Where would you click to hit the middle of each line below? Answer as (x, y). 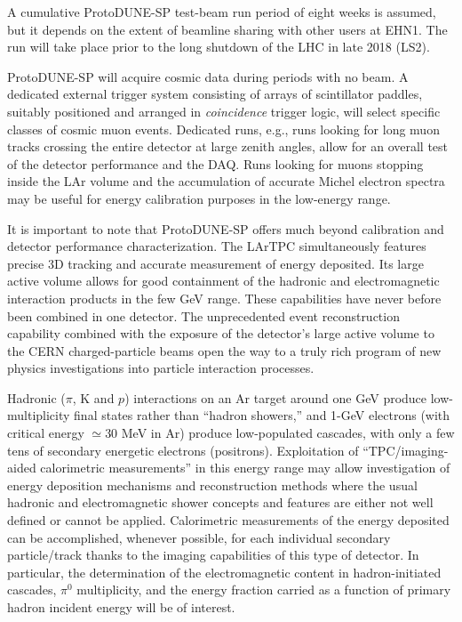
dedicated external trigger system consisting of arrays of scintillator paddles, (215, 94)
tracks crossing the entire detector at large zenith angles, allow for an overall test (228, 146)
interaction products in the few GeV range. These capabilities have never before (224, 298)
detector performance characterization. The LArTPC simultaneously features (217, 246)
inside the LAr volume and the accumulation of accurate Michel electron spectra (226, 181)
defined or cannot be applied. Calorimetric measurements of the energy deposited (228, 520)
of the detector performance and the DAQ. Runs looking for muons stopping (215, 163)
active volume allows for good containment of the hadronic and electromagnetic (223, 281)
